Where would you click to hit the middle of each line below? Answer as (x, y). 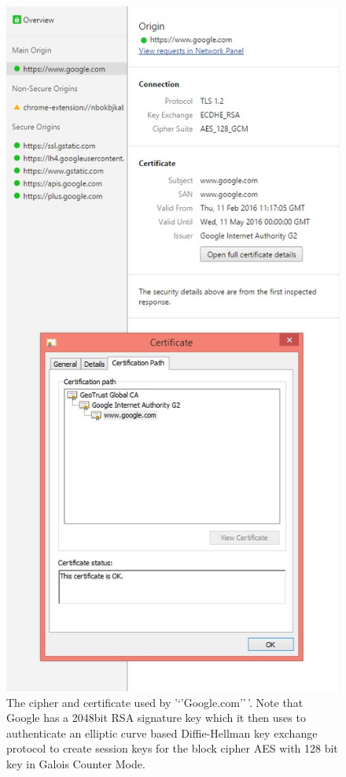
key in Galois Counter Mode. (76, 764)
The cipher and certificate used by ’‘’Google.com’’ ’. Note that (155, 702)
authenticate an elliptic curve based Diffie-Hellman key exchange (162, 733)
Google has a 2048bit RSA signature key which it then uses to (156, 718)
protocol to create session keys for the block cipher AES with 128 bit (172, 748)
